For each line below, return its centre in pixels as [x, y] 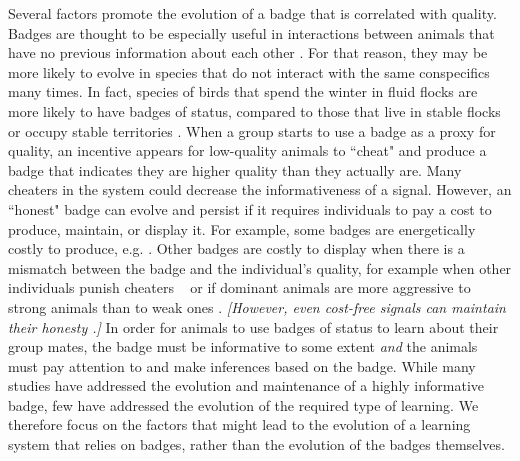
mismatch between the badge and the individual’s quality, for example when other [260, 267]
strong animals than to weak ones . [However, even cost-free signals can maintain [257, 306]
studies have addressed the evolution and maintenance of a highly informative [246, 385]
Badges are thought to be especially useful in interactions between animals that [251, 32]
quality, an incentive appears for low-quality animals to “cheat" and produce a [247, 150]
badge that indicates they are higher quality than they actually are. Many [235, 169]
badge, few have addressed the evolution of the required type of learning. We [243, 404]
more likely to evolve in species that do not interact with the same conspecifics [249, 71]
